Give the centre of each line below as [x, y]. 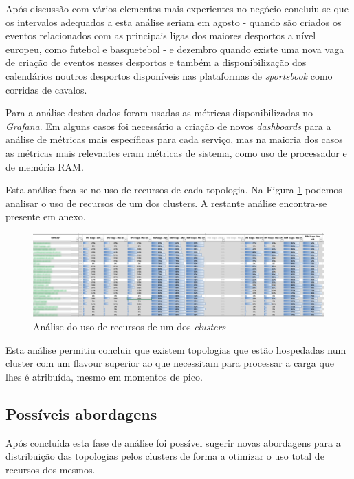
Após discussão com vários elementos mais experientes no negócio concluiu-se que [177, 8]
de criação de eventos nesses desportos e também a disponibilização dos [156, 62]
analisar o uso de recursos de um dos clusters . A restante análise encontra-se [166, 203]
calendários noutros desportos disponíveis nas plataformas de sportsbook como [169, 75]
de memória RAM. [45, 166]
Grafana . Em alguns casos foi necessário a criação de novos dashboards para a [168, 126]
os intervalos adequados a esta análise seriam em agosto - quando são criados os [174, 22]
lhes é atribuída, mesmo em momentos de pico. [104, 377]
